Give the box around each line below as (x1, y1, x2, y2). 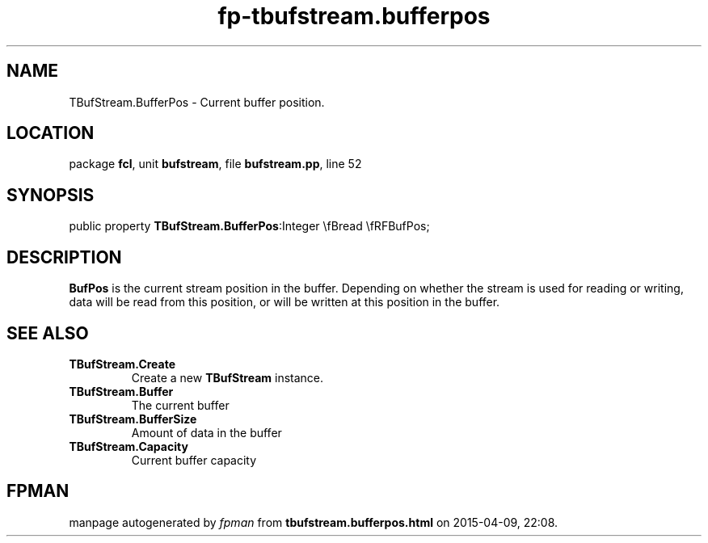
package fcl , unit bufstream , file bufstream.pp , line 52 (69, 157, 362, 171)
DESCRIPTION (6, 246, 122, 267)
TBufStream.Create (69, 356, 176, 371)
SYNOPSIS (6, 184, 95, 205)
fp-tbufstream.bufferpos (217, 2, 491, 30)
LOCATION (6, 123, 95, 144)
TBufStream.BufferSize (69, 411, 197, 426)
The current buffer (131, 398, 230, 412)
